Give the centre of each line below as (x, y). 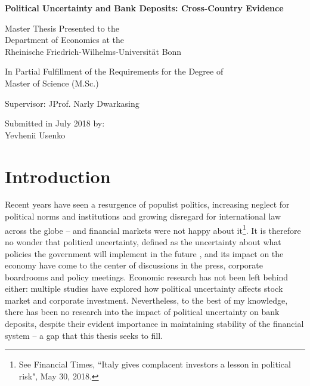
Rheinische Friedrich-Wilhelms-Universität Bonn (93, 51)
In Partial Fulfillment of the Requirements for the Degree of (114, 71)
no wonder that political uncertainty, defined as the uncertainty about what (143, 241)
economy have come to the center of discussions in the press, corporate (134, 265)
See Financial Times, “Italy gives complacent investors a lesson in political (155, 364)
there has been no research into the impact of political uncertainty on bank (142, 312)
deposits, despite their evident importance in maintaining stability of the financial (154, 324)
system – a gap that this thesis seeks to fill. (84, 335)
